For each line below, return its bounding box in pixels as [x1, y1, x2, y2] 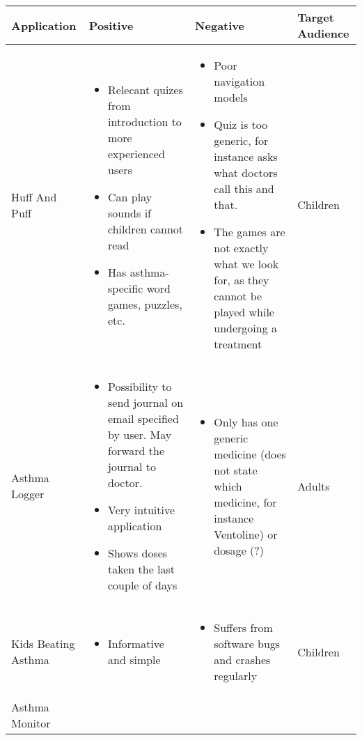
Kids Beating [11, 635, 75, 652]
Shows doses [108, 545, 168, 561]
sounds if [108, 204, 151, 221]
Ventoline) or [214, 525, 278, 542]
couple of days [108, 577, 178, 593]
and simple [108, 652, 161, 668]
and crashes [214, 652, 271, 668]
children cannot [108, 220, 184, 237]
